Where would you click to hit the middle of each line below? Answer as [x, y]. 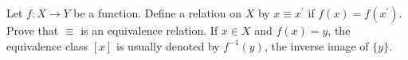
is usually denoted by [168, 45]
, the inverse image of [316, 45]
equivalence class [47, 45]
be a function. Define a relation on [157, 13]
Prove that [33, 30]
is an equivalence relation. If [149, 30]
